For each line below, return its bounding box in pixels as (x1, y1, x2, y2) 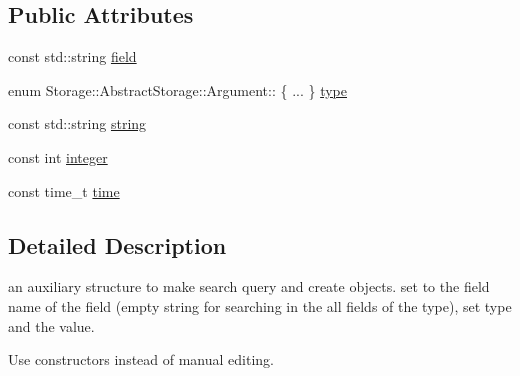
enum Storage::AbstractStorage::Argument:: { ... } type (8, 79, 347, 100)
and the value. (8, 315, 95, 336)
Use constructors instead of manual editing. (8, 349, 274, 370)
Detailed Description (8, 229, 227, 260)
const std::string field (8, 46, 137, 67)
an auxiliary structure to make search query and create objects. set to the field (8, 276, 490, 297)
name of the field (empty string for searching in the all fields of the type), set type (8, 295, 512, 316)
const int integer (8, 146, 108, 167)
